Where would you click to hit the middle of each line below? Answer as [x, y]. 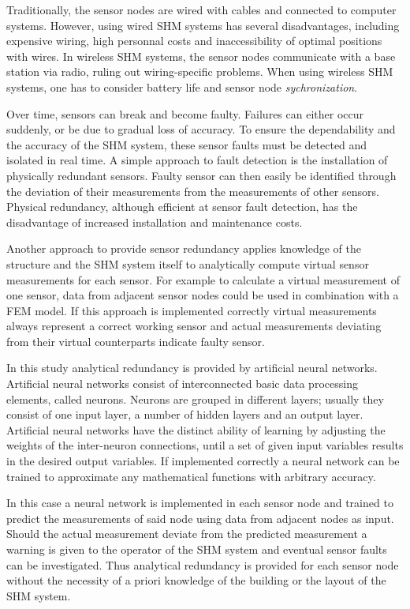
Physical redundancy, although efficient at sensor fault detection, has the [182, 207]
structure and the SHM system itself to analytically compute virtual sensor [188, 263]
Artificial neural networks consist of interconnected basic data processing [182, 383]
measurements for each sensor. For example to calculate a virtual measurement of [203, 279]
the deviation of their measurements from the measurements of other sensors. [193, 191]
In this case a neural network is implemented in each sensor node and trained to [200, 503]
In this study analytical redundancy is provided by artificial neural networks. [192, 368]
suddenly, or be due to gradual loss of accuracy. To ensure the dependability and [201, 129]
